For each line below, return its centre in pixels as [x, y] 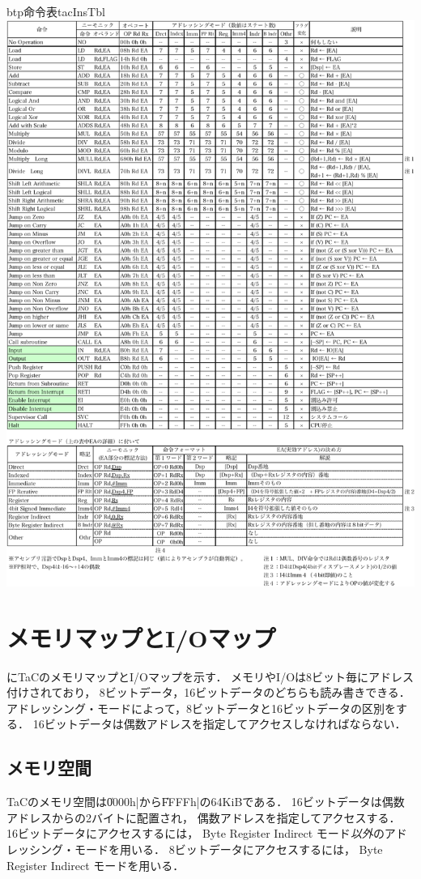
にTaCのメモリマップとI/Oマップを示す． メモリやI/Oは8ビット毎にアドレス [210, 676]
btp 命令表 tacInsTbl [56, 11]
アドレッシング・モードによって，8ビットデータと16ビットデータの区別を [201, 708]
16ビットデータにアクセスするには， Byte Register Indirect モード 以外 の [196, 833]
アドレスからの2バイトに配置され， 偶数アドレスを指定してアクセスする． [204, 817]
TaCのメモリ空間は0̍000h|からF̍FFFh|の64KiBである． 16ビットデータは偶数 [206, 802]
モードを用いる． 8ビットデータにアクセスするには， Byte [228, 849]
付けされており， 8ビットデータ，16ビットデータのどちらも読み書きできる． [208, 692]
